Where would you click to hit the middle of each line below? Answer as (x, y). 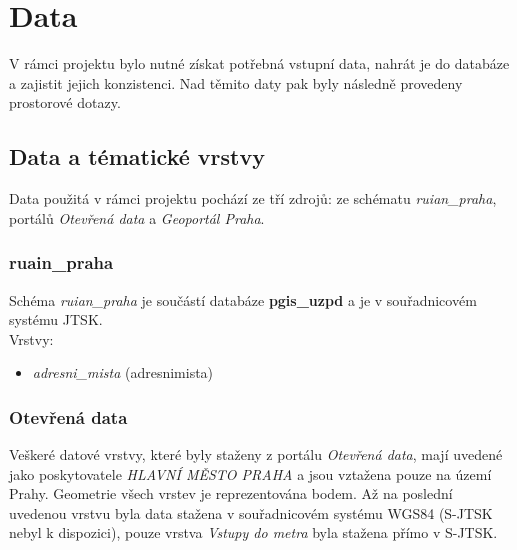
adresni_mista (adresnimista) (123, 372)
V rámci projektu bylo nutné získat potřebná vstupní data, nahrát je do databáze (259, 63)
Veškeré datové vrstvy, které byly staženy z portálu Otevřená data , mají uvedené (256, 454)
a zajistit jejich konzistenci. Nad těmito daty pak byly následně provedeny (236, 82)
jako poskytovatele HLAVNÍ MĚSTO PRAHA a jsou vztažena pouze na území (250, 473)
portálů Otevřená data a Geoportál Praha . (137, 217)
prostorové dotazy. (65, 102)
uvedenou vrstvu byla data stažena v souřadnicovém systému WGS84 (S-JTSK (251, 512)
